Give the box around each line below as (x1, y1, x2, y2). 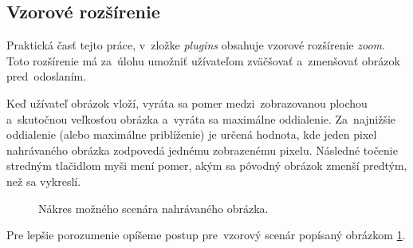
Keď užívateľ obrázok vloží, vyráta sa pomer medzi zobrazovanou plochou (6, 94, 368, 111)
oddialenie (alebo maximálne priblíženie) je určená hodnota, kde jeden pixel (6, 126, 377, 143)
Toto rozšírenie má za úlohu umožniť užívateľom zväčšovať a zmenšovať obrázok (6, 52, 400, 69)
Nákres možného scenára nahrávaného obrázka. (38, 199, 269, 216)
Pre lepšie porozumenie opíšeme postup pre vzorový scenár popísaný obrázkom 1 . (6, 226, 406, 243)
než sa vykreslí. (6, 172, 81, 189)
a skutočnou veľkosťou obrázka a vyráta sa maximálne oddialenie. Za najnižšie (6, 110, 396, 127)
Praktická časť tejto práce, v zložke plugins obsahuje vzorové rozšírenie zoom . (6, 37, 385, 53)
